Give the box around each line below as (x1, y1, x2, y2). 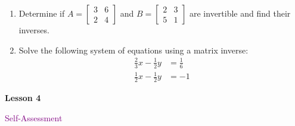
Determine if (18, 7, 65, 19)
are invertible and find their (190, 7, 291, 19)
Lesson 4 (5, 91, 41, 103)
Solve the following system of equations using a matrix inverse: (18, 43, 249, 56)
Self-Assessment (5, 111, 63, 124)
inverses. (18, 24, 49, 36)
